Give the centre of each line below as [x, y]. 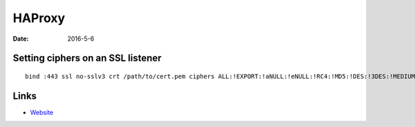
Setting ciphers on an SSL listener [87, 58]
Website [42, 112]
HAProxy [39, 18]
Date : [21, 39]
